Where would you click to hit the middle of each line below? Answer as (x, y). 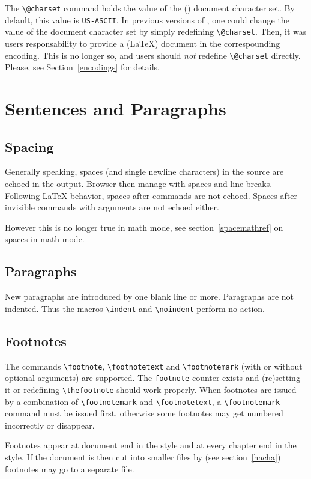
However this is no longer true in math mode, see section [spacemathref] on (144, 227)
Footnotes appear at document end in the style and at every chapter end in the (151, 445)
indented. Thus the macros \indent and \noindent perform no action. (135, 308)
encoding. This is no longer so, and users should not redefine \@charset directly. (153, 55)
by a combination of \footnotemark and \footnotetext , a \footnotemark (143, 401)
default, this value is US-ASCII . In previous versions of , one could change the (147, 20)
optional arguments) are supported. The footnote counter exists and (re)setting (152, 378)
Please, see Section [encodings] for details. (82, 67)
